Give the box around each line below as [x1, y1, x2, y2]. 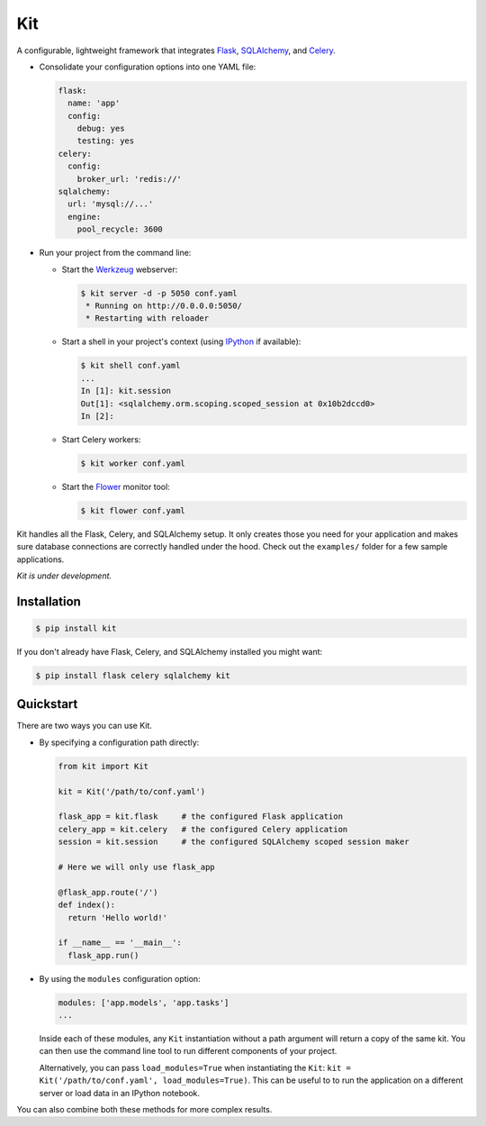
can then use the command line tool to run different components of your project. [39, 1046, 337, 1057]
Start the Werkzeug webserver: [61, 264, 178, 275]
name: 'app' [67, 98, 121, 108]
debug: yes [76, 123, 125, 134]
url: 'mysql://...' [67, 199, 154, 209]
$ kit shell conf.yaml [80, 360, 181, 371]
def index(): [58, 900, 116, 910]
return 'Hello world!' [67, 913, 168, 922]
